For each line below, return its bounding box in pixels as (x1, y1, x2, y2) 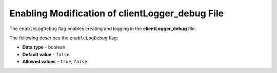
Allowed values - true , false (22, 59, 87, 65)
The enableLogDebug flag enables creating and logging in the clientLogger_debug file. (9, 26, 196, 32)
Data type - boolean (22, 44, 66, 51)
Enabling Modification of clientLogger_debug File (9, 8, 224, 19)
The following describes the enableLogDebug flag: (9, 35, 118, 41)
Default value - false (22, 51, 70, 57)
